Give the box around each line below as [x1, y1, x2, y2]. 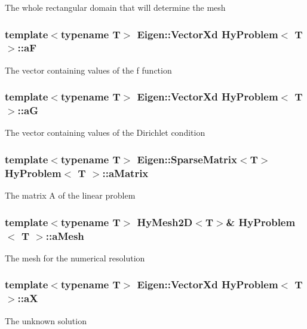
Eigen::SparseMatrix [137, 151, 238, 166]
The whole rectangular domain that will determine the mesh [5, 1, 226, 13]
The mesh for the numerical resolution [5, 251, 145, 264]
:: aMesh [45, 228, 84, 243]
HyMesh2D [137, 214, 193, 229]
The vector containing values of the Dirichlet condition [5, 126, 205, 139]
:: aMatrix [102, 165, 149, 180]
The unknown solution [5, 314, 87, 327]
